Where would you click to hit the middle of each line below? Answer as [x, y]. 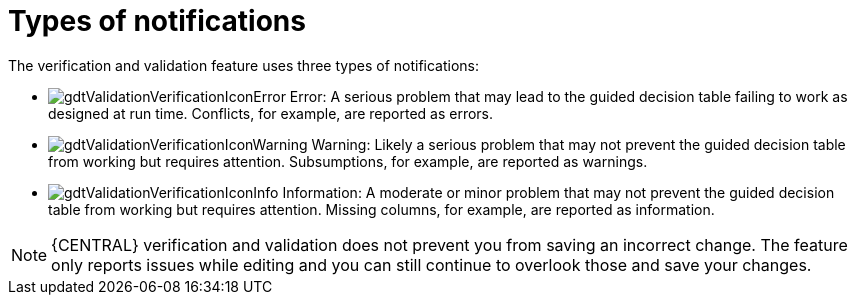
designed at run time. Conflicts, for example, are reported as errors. [271, 113]
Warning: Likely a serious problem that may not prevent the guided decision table [578, 144]
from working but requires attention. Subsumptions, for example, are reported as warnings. [348, 161]
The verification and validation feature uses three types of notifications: [244, 65]
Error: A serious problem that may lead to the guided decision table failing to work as [568, 96]
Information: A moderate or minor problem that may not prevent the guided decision [558, 192]
